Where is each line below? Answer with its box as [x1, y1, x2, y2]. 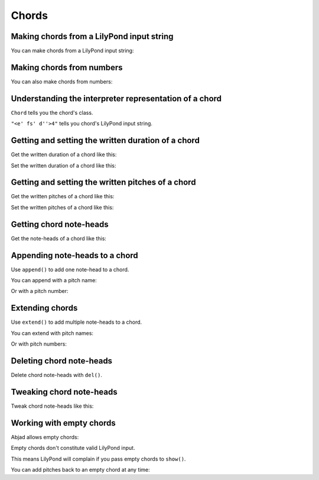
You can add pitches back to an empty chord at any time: [11, 466, 150, 473]
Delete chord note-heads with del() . [11, 372, 103, 379]
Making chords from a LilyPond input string [11, 31, 174, 41]
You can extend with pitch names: [11, 329, 94, 337]
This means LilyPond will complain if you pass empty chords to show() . [11, 455, 186, 462]
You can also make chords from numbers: [11, 78, 113, 85]
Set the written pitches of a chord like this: [11, 204, 114, 211]
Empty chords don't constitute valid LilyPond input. [11, 444, 135, 452]
